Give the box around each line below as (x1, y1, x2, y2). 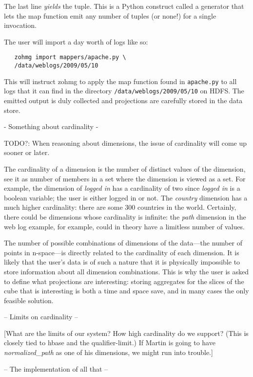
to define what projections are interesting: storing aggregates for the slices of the (4, 276, 244, 286)
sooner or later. (4, 147, 50, 157)
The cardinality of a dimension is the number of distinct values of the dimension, (4, 163, 246, 174)
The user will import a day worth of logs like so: (4, 36, 148, 46)
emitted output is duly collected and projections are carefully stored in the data (4, 95, 243, 105)
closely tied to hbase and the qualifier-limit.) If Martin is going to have (4, 337, 215, 348)
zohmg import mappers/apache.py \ (14, 54, 126, 61)
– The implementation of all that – (4, 363, 108, 374)
